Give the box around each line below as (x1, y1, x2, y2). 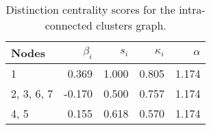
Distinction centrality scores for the (5, 1, 175, 17)
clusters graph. (96, 17, 166, 33)
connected (45, 17, 92, 33)
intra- (179, 1, 206, 17)
